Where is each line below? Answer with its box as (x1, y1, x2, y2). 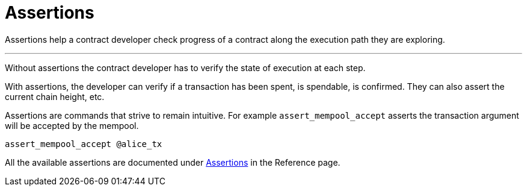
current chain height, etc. (5, 91, 105, 102)
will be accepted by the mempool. (5, 120, 139, 131)
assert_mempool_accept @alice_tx (5, 139, 162, 149)
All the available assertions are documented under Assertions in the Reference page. (5, 157, 341, 168)
